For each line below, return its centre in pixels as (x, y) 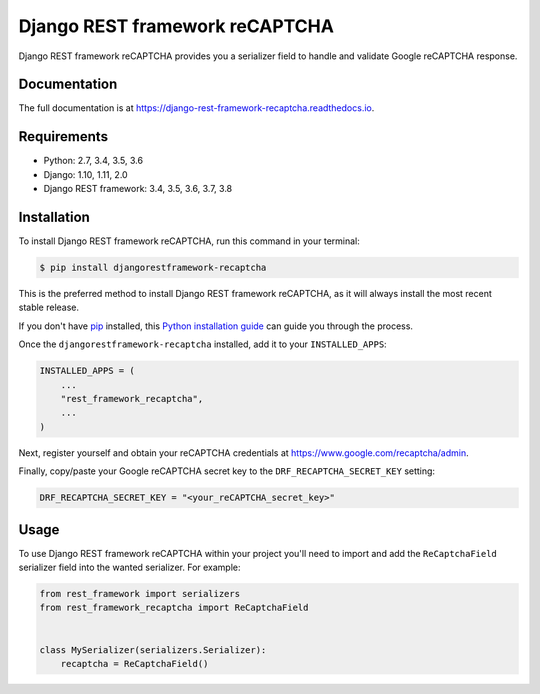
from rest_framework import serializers (139, 593)
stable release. (49, 307)
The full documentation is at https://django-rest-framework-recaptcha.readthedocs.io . (196, 108)
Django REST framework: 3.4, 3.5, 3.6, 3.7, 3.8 (138, 189)
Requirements (63, 136)
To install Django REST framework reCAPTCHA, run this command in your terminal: (189, 241)
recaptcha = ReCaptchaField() (134, 663)
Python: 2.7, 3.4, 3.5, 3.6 (93, 161)
